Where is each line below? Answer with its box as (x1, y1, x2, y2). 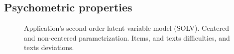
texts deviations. (24, 42, 74, 53)
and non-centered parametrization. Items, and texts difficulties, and (24, 32, 230, 43)
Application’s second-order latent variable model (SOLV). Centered (24, 23, 229, 33)
